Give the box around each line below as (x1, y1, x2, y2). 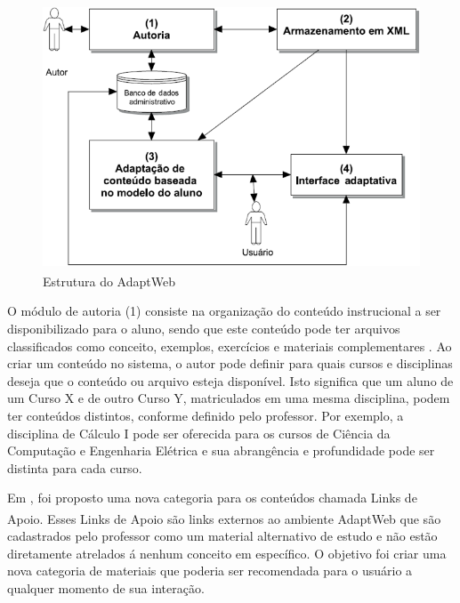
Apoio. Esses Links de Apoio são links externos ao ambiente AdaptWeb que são (7, 509, 441, 527)
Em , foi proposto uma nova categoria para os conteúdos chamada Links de (7, 488, 417, 507)
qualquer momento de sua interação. (7, 578, 205, 597)
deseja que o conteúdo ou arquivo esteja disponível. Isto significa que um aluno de (7, 371, 454, 390)
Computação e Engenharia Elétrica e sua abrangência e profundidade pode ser (7, 441, 435, 460)
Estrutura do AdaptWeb (43, 271, 175, 290)
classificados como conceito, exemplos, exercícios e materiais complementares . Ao (7, 336, 452, 355)
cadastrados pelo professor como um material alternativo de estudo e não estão (7, 527, 438, 545)
